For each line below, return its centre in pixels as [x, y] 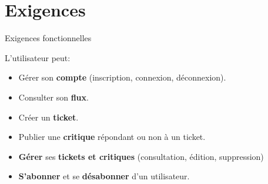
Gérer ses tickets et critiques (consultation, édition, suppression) [141, 156]
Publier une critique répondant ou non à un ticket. [112, 137]
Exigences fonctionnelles [48, 38]
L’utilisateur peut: [38, 57]
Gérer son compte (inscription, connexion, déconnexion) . [122, 77]
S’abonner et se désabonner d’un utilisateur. [104, 176]
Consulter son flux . [53, 97]
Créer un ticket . [48, 117]
